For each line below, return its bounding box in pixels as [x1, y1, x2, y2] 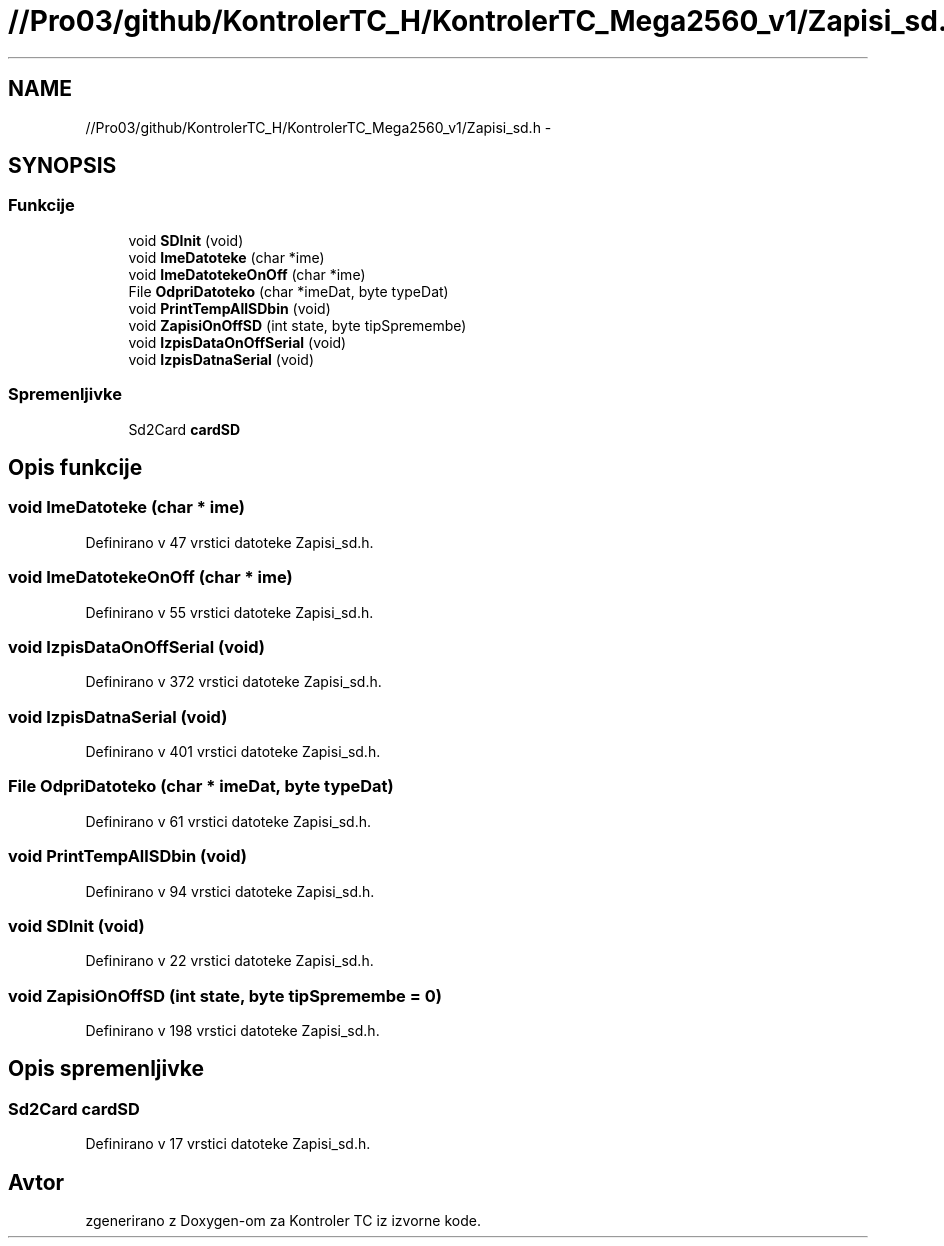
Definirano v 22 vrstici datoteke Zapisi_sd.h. [85, 952, 374, 970]
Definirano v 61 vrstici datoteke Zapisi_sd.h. [85, 812, 372, 830]
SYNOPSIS [8, 153, 117, 179]
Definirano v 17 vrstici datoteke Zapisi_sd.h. [85, 1135, 371, 1153]
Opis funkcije [8, 454, 143, 480]
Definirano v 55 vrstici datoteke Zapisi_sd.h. [85, 603, 374, 621]
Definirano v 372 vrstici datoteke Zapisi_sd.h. [85, 673, 382, 691]
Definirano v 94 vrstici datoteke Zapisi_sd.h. [85, 882, 375, 900]
